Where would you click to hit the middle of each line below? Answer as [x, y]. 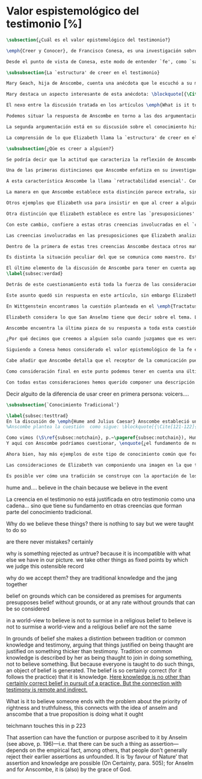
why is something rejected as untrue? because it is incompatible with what [99, 553]
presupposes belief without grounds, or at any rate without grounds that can [101, 602]
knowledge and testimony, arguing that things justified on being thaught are [100, 645]
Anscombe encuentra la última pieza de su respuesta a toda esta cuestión [102, 328]
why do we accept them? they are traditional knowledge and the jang [92, 578]
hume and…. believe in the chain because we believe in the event [87, 487]
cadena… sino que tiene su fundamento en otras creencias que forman [94, 505]
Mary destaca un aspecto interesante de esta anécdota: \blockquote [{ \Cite [103, 95]
